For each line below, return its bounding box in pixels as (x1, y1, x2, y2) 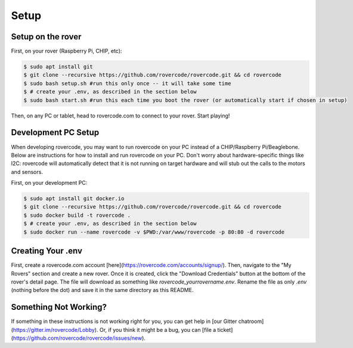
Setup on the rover (11, 32, 82, 42)
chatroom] (238, 318, 264, 325)
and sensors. (11, 168, 43, 175)
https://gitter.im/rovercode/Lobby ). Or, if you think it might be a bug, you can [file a (13, 326, 216, 333)
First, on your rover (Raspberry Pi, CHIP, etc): (11, 48, 122, 55)
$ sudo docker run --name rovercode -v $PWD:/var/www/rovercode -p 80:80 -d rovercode (23, 228, 285, 235)
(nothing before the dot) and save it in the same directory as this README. (11, 287, 194, 294)
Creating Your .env (11, 246, 83, 256)
